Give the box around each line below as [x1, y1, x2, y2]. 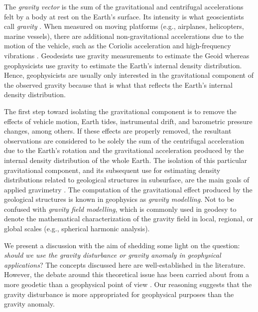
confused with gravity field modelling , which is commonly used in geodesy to [4, 203, 237, 214]
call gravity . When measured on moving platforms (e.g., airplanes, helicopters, [4, 21, 244, 31]
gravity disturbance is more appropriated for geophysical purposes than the [4, 289, 234, 299]
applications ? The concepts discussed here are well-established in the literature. [4, 259, 246, 270]
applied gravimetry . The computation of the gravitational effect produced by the [4, 184, 253, 194]
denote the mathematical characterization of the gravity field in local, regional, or [4, 213, 253, 224]
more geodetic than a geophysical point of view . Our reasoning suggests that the [4, 279, 252, 290]
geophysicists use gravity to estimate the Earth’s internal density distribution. [4, 60, 242, 70]
